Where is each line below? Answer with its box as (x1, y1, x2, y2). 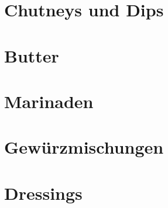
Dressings (4, 181, 83, 204)
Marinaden (4, 89, 94, 113)
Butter (4, 43, 59, 67)
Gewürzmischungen (4, 135, 164, 159)
